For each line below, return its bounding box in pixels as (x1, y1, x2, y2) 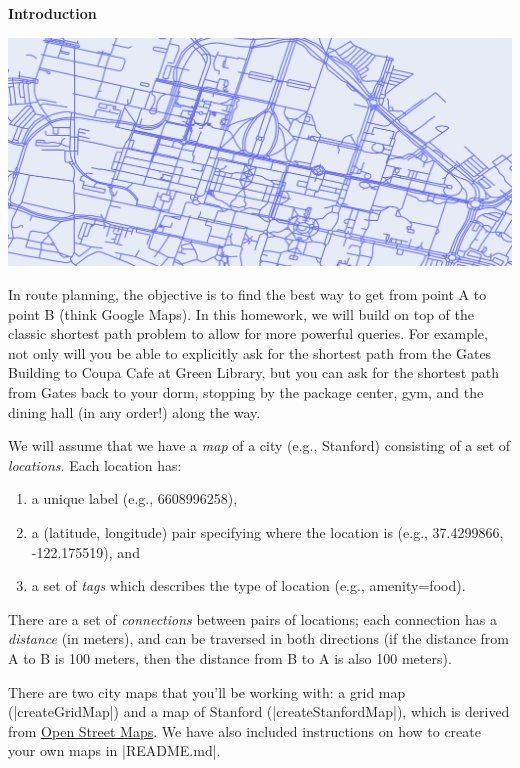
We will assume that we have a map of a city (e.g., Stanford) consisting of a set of (8, 435, 511, 456)
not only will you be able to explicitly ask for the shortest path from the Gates (8, 342, 492, 363)
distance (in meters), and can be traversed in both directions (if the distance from (8, 628, 510, 649)
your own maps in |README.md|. (8, 740, 221, 761)
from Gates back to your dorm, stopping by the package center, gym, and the (8, 382, 484, 403)
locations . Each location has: (8, 454, 182, 475)
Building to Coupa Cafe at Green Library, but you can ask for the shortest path (8, 362, 499, 383)
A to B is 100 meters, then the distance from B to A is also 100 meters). (8, 647, 452, 668)
